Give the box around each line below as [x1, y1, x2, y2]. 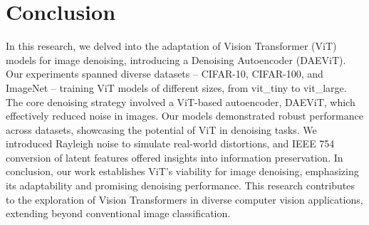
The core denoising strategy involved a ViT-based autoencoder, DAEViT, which [6, 94, 355, 109]
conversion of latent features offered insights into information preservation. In [6, 150, 343, 164]
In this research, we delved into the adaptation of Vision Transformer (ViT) [6, 38, 337, 53]
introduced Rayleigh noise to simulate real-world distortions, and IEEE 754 [6, 136, 335, 151]
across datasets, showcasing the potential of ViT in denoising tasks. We [6, 122, 317, 137]
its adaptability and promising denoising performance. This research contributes [6, 178, 355, 193]
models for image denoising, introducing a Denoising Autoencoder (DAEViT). [6, 52, 346, 67]
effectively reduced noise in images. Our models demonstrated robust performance [6, 108, 363, 123]
